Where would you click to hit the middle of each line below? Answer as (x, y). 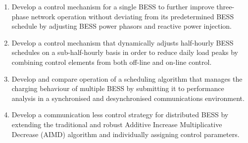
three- (225, 6)
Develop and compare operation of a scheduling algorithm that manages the (127, 78)
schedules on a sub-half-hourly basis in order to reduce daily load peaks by (125, 52)
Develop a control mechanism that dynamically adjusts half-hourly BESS (123, 42)
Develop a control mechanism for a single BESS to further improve (113, 6)
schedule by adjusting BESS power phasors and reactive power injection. (122, 26)
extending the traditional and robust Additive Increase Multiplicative (117, 124)
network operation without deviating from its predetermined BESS (132, 16)
